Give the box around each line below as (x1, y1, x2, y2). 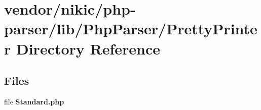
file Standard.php (4, 96, 64, 106)
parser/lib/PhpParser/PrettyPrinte (4, 18, 257, 39)
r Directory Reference (4, 38, 161, 59)
